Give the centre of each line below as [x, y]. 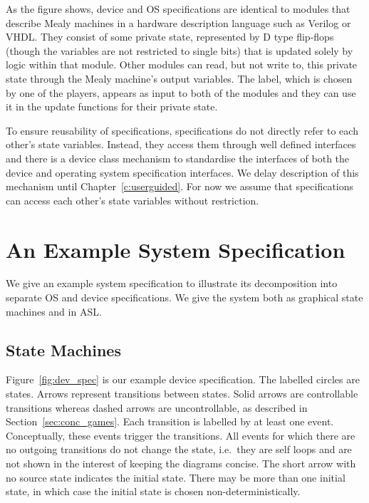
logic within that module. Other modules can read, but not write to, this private [182, 64]
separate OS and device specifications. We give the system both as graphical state [184, 297]
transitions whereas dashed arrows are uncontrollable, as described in [157, 407]
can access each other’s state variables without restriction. [132, 200]
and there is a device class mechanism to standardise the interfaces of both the [178, 158]
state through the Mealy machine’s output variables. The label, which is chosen [179, 78]
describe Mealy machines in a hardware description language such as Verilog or [178, 22]
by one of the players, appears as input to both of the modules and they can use [181, 92]
